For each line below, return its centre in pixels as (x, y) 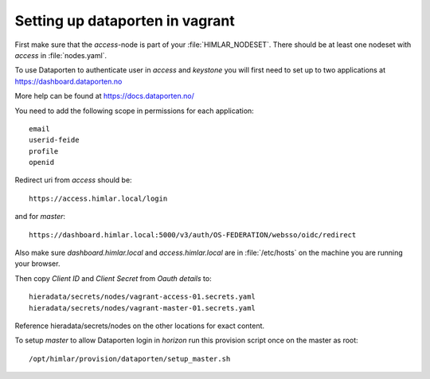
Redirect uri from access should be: (73, 180)
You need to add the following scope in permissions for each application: (134, 111)
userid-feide (54, 140)
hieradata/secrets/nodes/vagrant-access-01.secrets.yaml (143, 297)
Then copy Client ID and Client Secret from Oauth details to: (113, 278)
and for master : (40, 217)
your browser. (37, 264)
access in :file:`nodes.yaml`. (61, 55)
